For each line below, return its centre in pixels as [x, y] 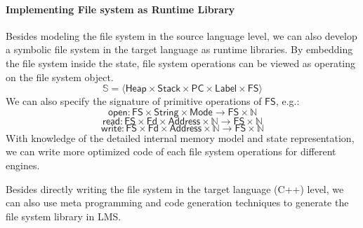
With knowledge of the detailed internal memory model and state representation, [180, 137]
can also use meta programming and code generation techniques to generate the [177, 202]
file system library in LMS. [64, 216]
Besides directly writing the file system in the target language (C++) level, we [175, 188]
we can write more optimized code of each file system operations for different [171, 151]
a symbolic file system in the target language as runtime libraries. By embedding [179, 49]
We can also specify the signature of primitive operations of [134, 101]
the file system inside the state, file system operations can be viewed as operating [181, 63]
